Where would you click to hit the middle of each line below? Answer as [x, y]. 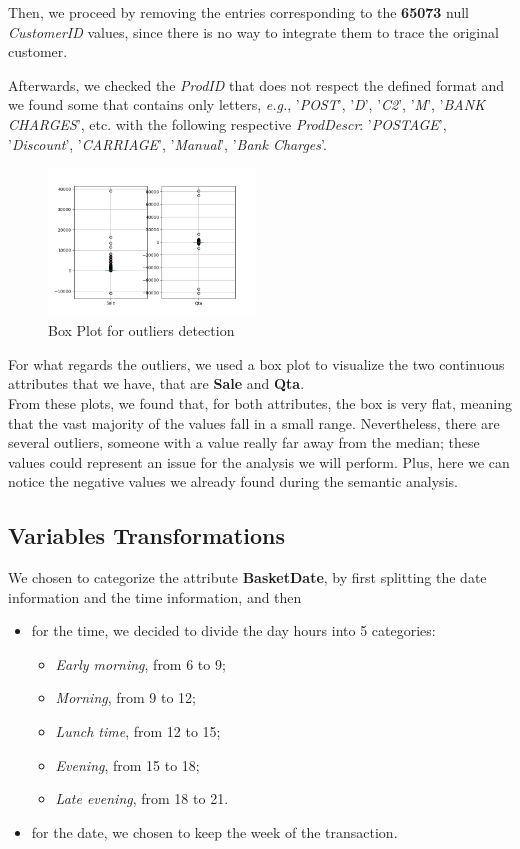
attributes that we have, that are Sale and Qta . [156, 383]
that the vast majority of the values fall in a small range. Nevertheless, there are [254, 422]
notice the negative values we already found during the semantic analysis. [233, 481]
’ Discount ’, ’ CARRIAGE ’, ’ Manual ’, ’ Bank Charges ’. [167, 143]
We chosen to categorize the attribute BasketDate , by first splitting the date [247, 577]
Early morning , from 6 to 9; [140, 663]
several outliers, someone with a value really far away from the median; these [244, 442]
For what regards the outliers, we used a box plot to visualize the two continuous [256, 363]
